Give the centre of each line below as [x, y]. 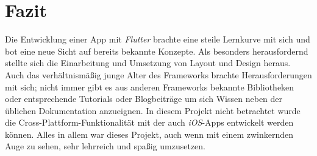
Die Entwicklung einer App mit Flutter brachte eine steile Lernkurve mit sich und [158, 39]
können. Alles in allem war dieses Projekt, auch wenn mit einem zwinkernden [149, 134]
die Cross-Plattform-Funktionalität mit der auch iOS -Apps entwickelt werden [149, 122]
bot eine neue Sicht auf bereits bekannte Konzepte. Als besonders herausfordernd [157, 51]
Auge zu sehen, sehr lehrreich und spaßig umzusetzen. [105, 146]
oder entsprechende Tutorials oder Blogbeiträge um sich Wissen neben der [144, 99]
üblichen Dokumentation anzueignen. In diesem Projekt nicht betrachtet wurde [153, 110]
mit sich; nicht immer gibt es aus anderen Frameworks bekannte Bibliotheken [150, 86]
